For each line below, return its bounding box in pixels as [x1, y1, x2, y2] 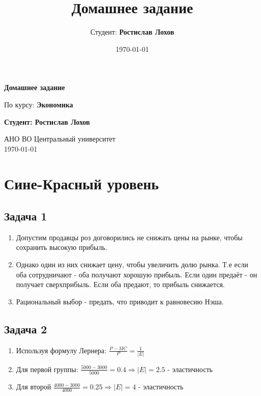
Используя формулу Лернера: [16, 345, 106, 355]
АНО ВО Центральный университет [4, 133, 115, 144]
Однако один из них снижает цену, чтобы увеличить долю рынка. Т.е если [16, 259, 248, 270]
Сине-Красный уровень [4, 173, 159, 194]
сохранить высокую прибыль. [16, 242, 107, 252]
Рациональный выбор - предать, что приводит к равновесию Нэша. [16, 296, 224, 306]
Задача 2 [4, 321, 47, 336]
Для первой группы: [16, 363, 78, 374]
